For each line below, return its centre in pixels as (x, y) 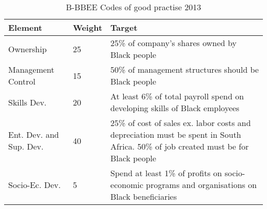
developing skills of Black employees (175, 108)
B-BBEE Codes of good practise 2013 (133, 7)
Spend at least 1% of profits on (166, 173)
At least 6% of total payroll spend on (177, 96)
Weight (88, 27)
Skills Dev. (27, 102)
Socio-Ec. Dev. (35, 185)
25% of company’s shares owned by (174, 43)
